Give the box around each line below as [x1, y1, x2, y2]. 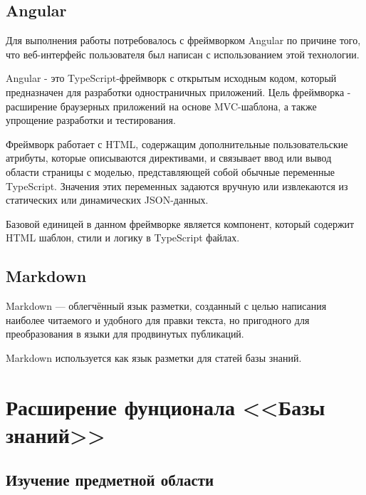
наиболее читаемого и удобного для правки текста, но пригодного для [6, 312, 310, 327]
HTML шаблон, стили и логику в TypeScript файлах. [6, 230, 240, 245]
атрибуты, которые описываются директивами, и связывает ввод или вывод [6, 150, 332, 165]
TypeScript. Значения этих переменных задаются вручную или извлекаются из [6, 178, 348, 193]
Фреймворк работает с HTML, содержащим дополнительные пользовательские [6, 136, 348, 151]
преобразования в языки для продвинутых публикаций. [6, 326, 244, 341]
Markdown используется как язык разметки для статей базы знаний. [6, 350, 302, 365]
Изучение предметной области [6, 469, 214, 491]
